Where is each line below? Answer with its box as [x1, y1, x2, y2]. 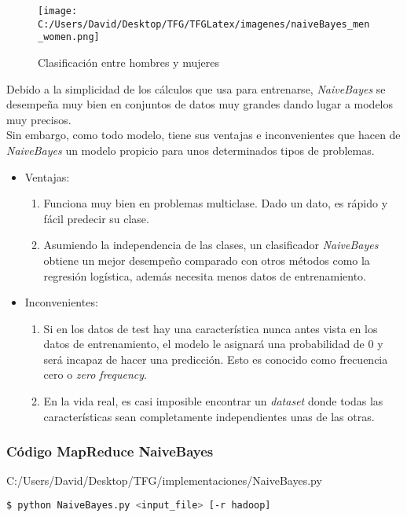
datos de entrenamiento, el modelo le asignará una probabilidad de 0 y [43, 335, 383, 352]
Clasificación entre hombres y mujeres [38, 53, 219, 70]
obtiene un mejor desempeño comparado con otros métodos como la [43, 251, 370, 268]
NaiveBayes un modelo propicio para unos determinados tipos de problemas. [6, 141, 375, 158]
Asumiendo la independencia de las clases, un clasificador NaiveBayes [43, 236, 379, 253]
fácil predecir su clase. [43, 210, 149, 226]
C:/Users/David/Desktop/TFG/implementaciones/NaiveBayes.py [6, 472, 322, 489]
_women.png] [38, 31, 100, 43]
